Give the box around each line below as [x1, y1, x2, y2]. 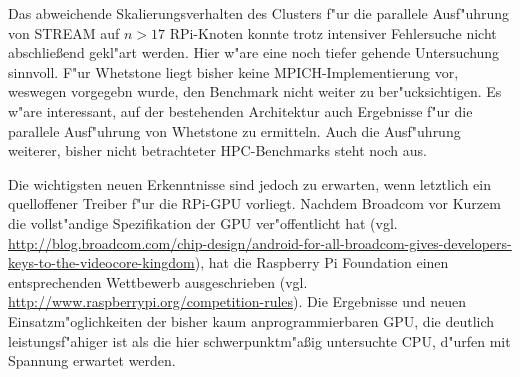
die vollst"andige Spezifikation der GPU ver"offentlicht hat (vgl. [8, 212, 398, 233]
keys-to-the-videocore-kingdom [8, 252, 195, 273]
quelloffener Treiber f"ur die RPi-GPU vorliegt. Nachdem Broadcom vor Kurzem [8, 193, 501, 214]
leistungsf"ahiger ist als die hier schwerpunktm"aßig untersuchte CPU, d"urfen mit [8, 330, 511, 351]
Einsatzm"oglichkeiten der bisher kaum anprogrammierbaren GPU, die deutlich [8, 310, 495, 331]
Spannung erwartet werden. [8, 350, 176, 371]
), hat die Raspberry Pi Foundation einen [194, 252, 449, 273]
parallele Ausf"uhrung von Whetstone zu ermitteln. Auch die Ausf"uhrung [8, 120, 461, 141]
